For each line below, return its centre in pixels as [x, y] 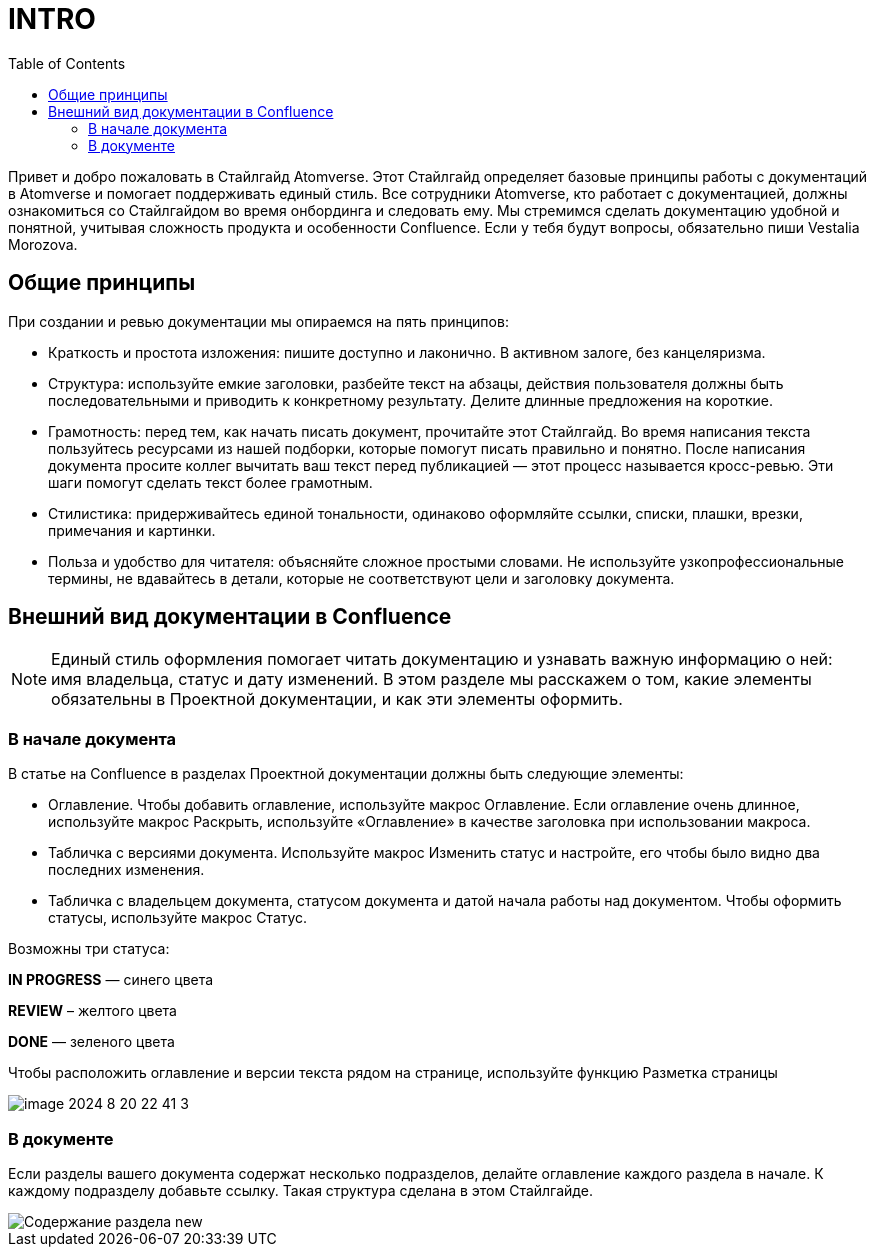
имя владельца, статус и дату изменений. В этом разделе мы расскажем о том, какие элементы [431, 679]
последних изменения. [126, 870]
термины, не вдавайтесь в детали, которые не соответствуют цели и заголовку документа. [361, 578]
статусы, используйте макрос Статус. [178, 918]
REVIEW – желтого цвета [92, 1011]
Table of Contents [67, 63]
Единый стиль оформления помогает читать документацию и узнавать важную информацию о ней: [442, 659]
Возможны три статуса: [89, 949]
